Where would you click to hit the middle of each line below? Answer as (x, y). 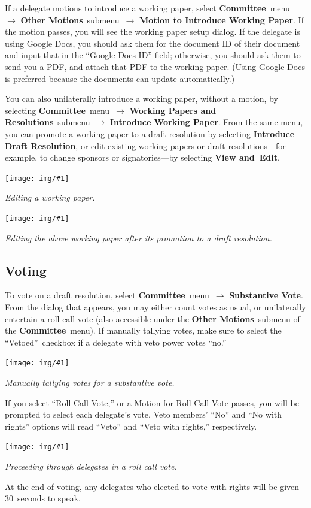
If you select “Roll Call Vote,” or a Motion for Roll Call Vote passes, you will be (152, 402)
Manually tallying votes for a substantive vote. (90, 382)
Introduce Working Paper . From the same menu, (206, 122)
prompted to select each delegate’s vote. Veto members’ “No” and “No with (144, 414)
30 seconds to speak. (43, 498)
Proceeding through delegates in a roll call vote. (91, 466)
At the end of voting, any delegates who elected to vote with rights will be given (152, 486)
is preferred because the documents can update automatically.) (120, 78)
